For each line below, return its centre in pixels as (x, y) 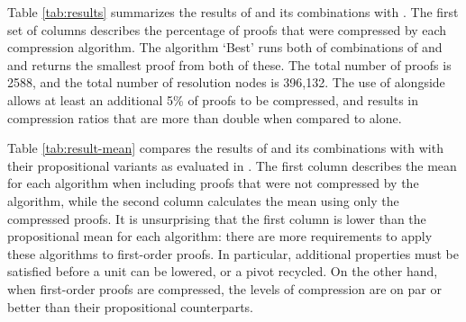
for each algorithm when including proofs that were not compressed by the (213, 183)
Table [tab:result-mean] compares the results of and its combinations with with (225, 148)
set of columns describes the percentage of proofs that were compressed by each (227, 29)
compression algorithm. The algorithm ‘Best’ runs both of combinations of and (225, 47)
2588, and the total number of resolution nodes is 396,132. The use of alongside (226, 82)
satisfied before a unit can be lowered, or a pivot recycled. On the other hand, (223, 271)
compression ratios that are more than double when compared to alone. (205, 117)
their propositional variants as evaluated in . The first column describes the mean (232, 165)
